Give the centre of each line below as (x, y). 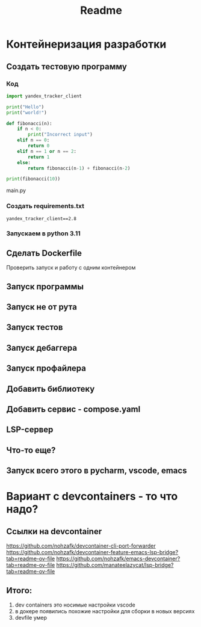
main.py (16, 191)
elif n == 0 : (33, 140)
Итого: (19, 590)
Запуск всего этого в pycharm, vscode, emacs (97, 471)
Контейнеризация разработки (86, 44)
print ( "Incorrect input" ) (60, 135)
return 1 (39, 157)
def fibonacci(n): (29, 123)
